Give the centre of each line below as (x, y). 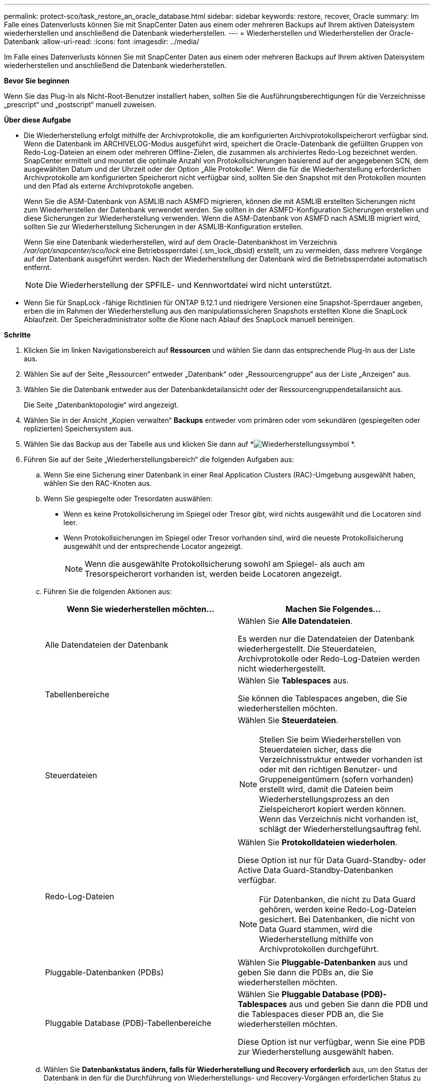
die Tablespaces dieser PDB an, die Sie (311, 1014)
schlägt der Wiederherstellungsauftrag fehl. (340, 829)
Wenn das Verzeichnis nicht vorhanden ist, (339, 819)
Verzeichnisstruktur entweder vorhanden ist (341, 759)
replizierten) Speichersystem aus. (79, 429)
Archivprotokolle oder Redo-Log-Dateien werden (329, 659)
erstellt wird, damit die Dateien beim (326, 789)
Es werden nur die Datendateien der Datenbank (326, 639)
